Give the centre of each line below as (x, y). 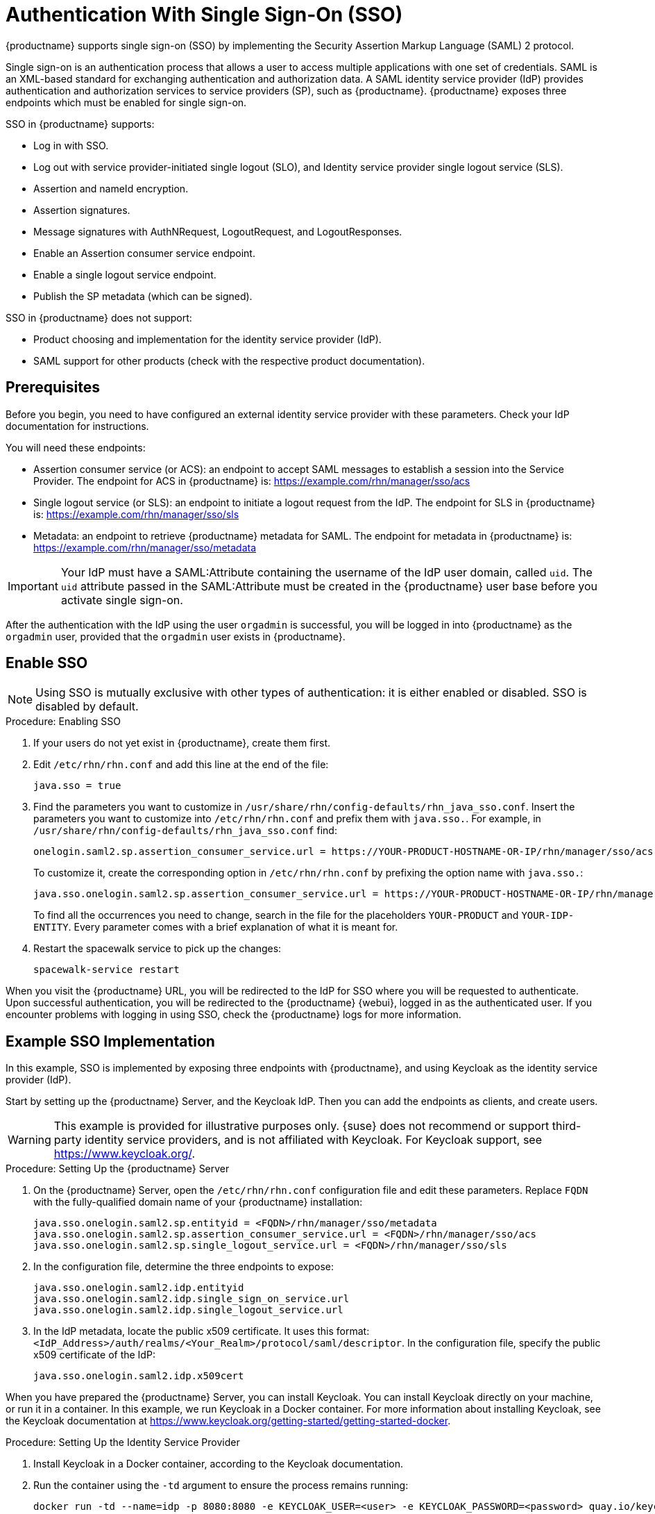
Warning (29, 1140)
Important (33, 586)
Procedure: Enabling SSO (63, 722)
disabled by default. (87, 707)
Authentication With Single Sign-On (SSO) (204, 15)
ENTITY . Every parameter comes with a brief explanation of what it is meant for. (216, 927)
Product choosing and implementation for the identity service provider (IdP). (207, 339)
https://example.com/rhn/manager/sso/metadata (145, 547)
